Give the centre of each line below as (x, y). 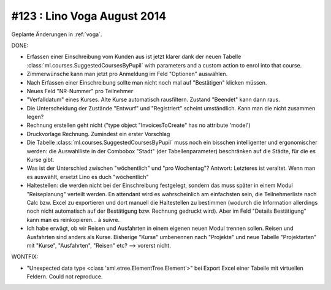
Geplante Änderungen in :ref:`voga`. (57, 34)
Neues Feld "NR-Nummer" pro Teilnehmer (80, 91)
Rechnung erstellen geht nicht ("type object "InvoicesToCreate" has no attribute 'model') (139, 125)
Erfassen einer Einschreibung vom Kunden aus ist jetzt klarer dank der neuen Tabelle (134, 57)
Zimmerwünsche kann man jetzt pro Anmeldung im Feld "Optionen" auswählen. (127, 74)
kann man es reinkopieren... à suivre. (73, 219)
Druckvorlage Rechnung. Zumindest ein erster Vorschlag (98, 134)
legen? (35, 117)
